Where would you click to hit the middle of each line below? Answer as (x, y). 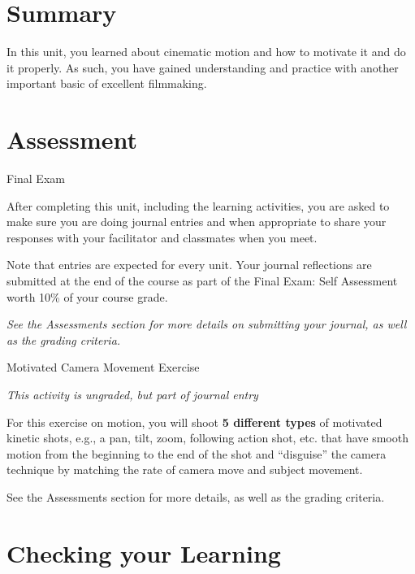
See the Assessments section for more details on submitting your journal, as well (207, 324)
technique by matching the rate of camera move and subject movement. (185, 470)
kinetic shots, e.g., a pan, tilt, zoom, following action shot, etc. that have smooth (207, 438)
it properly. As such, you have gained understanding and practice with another (203, 67)
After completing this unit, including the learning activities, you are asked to (198, 205)
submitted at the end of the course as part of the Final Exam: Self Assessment (202, 280)
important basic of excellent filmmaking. (107, 83)
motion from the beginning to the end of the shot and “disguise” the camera (197, 453)
